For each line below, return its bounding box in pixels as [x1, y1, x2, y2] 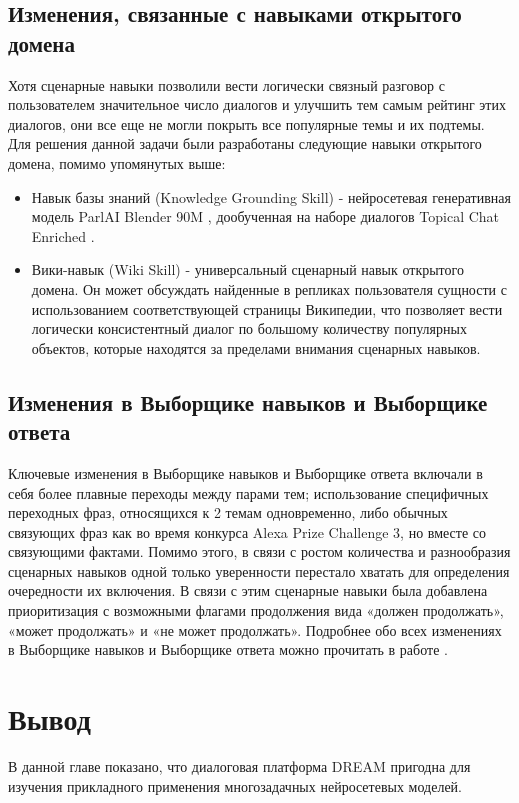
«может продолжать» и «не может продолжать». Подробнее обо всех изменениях [8, 619, 502, 640]
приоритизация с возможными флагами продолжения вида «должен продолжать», [8, 600, 504, 621]
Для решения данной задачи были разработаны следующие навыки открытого [8, 133, 482, 154]
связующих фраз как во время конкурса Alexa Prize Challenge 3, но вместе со [8, 521, 487, 542]
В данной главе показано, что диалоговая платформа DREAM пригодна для [8, 755, 471, 776]
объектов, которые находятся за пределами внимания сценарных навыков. [31, 337, 481, 358]
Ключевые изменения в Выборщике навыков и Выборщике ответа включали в [8, 462, 483, 483]
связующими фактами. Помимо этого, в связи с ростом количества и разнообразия [8, 541, 511, 562]
